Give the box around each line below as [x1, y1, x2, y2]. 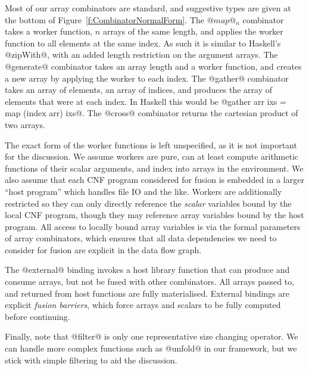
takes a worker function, [5, 25, 93, 38]
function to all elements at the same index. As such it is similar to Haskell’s [5, 36, 281, 49]
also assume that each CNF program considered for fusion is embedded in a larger [5, 173, 304, 186]
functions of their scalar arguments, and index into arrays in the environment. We [5, 161, 304, 174]
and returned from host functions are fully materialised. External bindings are [5, 287, 290, 299]
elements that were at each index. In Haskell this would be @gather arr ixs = [5, 95, 286, 107]
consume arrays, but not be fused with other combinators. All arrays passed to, [5, 275, 295, 288]
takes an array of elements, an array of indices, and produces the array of [5, 83, 272, 96]
